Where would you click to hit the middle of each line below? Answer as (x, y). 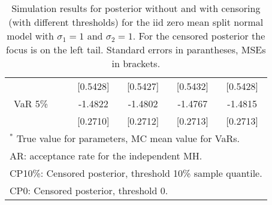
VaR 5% (31, 103)
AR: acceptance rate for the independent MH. (106, 156)
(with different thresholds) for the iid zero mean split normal (136, 22)
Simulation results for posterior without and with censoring (136, 8)
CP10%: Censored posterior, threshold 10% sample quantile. (136, 173)
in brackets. (136, 63)
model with (30, 36)
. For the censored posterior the (199, 36)
